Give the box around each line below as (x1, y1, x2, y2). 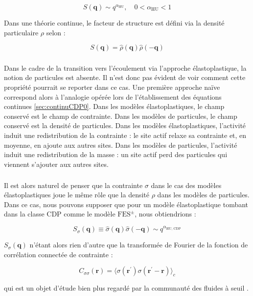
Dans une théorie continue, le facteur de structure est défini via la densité (4, 18, 225, 27)
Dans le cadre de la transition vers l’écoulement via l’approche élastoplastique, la (4, 62, 247, 73)
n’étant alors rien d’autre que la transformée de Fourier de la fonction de (29, 240, 248, 250)
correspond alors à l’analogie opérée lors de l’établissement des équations (4, 91, 222, 102)
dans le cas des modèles (151, 180, 222, 190)
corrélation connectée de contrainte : (4, 249, 113, 259)
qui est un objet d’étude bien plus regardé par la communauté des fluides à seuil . (4, 283, 249, 293)
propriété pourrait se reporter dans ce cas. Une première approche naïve (4, 81, 220, 92)
